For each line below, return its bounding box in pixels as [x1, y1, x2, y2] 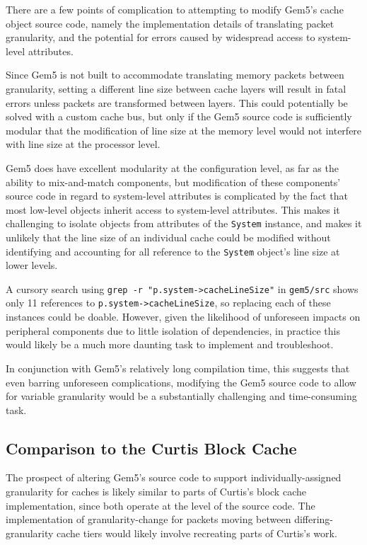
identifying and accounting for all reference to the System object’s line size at [6, 243, 340, 258]
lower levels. [6, 258, 58, 272]
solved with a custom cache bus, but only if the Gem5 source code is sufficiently [6, 109, 352, 124]
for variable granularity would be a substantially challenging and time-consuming [6, 389, 357, 403]
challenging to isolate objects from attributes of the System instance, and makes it [6, 216, 362, 231]
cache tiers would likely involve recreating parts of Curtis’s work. [57, 525, 337, 540]
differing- [294, 512, 334, 527]
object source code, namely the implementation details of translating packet [6, 16, 334, 30]
